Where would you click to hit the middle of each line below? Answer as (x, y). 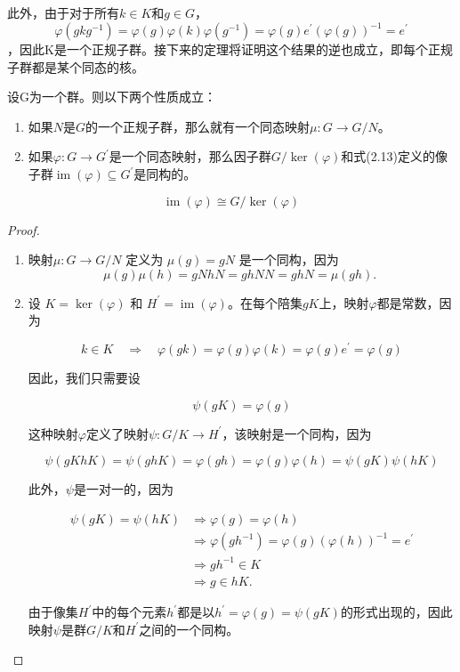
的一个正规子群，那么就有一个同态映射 (198, 126)
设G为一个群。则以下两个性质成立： (112, 97)
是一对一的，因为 (123, 489)
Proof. (24, 229)
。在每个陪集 (265, 302)
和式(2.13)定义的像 (395, 156)
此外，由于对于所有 (63, 12)
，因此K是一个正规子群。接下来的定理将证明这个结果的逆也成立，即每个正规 (230, 49)
